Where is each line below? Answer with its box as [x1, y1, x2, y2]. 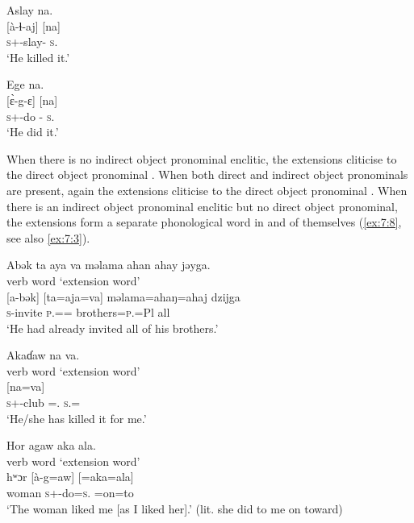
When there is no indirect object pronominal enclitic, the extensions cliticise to [6, 150, 397, 167]
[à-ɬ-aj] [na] [6, 17, 61, 34]
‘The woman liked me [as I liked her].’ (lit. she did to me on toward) [6, 500, 343, 517]
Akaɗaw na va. [6, 347, 80, 363]
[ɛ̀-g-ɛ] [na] [6, 91, 58, 108]
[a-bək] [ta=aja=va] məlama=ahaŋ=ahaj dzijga [6, 288, 240, 305]
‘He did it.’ [6, 123, 59, 140]
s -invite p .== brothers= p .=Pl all [6, 304, 170, 321]
